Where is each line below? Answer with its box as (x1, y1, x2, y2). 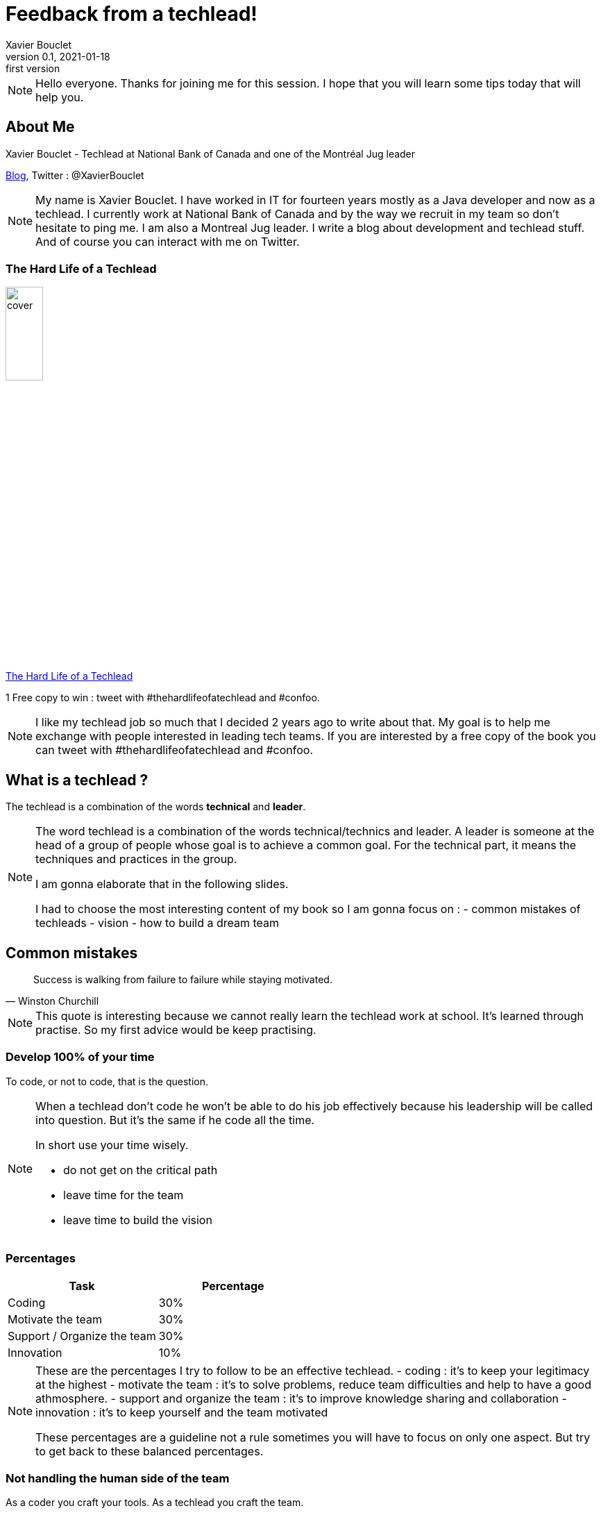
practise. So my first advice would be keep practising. (35, 1023, 316, 1037)
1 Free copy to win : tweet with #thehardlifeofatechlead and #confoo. (6, 692, 320, 704)
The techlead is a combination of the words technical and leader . (6, 801, 306, 813)
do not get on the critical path (63, 1162, 218, 1177)
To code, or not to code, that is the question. (6, 1075, 209, 1087)
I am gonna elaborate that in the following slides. (35, 877, 289, 892)
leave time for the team (63, 1187, 184, 1202)
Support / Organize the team (8, 1328, 156, 1343)
